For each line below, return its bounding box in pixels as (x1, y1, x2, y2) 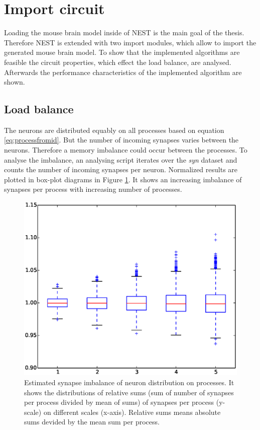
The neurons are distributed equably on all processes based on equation (4, 124, 224, 135)
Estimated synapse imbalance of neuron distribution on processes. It (24, 377, 234, 387)
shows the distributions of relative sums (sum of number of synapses (24, 387, 234, 397)
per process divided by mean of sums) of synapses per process (24, 397, 214, 407)
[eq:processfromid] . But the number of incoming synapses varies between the (4, 134, 239, 145)
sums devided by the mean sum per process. (24, 416, 160, 427)
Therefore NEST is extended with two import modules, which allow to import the (4, 37, 256, 47)
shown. (4, 77, 25, 87)
